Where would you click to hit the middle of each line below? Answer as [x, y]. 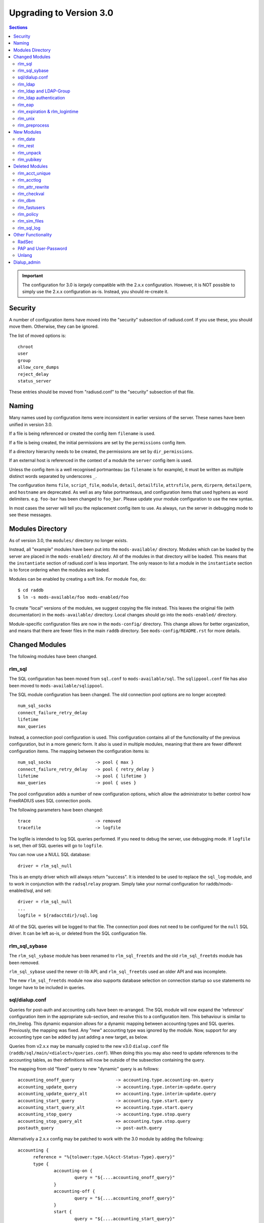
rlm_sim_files [31, 221]
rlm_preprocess [33, 125]
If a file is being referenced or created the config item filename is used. [82, 433]
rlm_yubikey [30, 159]
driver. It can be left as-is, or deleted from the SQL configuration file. [78, 933]
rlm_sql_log [29, 228]
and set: [43, 891]
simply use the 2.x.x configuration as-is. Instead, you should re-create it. [95, 292]
